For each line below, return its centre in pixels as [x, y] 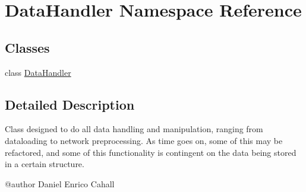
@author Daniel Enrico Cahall [60, 183]
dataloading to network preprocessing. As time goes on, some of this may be [144, 140]
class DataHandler [38, 72]
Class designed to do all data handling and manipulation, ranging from [134, 129]
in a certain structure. [45, 164]
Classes [27, 47]
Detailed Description [70, 104]
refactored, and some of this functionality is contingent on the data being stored [151, 152]
